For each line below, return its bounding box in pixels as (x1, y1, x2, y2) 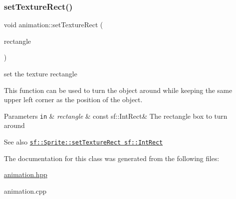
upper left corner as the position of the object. (4, 94, 143, 105)
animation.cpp (4, 185, 47, 196)
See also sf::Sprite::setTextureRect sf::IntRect (4, 137, 163, 147)
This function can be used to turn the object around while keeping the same (4, 85, 232, 95)
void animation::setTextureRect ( (4, 19, 103, 30)
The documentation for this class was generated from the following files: (4, 153, 219, 163)
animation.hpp (4, 169, 47, 180)
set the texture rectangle (4, 69, 77, 78)
